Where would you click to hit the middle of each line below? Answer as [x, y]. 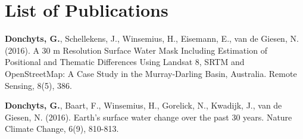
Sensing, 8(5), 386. [38, 85]
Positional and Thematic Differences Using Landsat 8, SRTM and [125, 62]
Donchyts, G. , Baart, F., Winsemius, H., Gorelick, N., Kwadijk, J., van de [143, 105]
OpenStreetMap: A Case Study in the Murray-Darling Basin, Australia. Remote [151, 73]
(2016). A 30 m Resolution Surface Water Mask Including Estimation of [136, 50]
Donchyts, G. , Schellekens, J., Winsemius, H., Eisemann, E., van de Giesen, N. [152, 38]
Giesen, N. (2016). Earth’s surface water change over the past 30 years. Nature [149, 117]
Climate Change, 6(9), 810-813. [62, 129]
